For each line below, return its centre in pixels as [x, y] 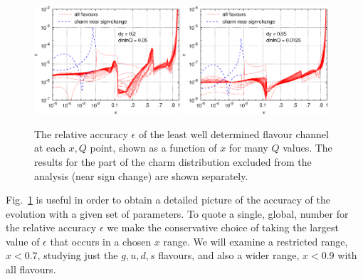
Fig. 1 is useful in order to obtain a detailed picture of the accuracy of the [168, 200]
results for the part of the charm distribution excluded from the [173, 161]
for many [248, 148]
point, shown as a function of [153, 148]
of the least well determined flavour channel [233, 133]
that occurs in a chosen [101, 241]
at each [50, 148]
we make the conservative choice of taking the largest [223, 227]
